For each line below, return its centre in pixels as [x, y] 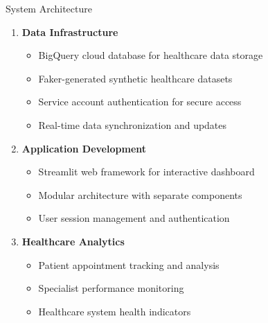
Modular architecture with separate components [140, 194]
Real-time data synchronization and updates [133, 124]
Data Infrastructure [70, 32]
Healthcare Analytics [73, 241]
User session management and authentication [134, 218]
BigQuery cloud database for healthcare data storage [151, 55]
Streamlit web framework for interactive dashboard [146, 172]
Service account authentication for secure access [140, 102]
